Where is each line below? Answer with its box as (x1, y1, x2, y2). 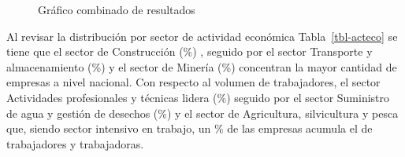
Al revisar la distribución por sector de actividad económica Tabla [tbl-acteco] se (6, 27, 398, 44)
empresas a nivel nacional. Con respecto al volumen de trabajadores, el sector (6, 74, 381, 90)
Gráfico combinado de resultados (38, 2, 195, 17)
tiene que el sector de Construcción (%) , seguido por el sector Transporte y (6, 43, 373, 60)
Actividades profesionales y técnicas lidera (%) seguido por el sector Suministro (6, 89, 390, 105)
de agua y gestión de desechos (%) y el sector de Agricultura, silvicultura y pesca (6, 104, 399, 121)
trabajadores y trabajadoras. (6, 135, 144, 152)
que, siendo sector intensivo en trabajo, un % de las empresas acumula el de (6, 120, 373, 137)
